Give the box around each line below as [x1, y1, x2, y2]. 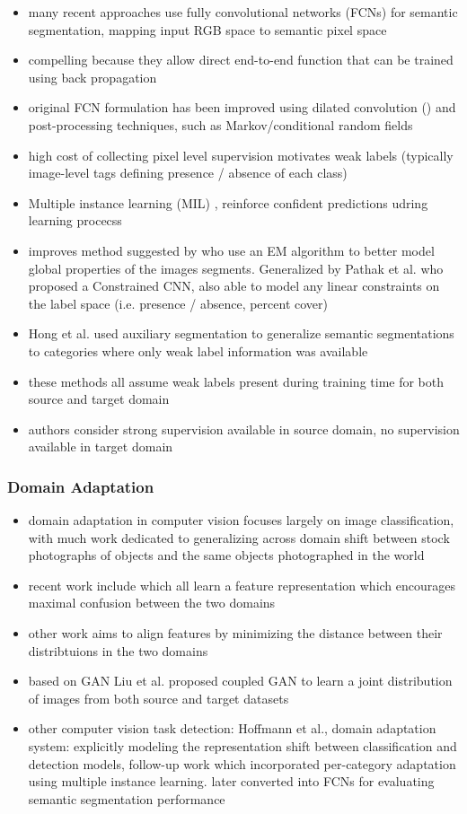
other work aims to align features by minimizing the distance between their [28, 624, 443, 643]
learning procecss [28, 211, 122, 230]
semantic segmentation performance [28, 789, 225, 808]
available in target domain [28, 437, 173, 456]
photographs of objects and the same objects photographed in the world [28, 546, 425, 565]
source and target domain [28, 389, 170, 408]
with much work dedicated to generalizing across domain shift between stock [28, 528, 450, 547]
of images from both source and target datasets [28, 688, 289, 707]
